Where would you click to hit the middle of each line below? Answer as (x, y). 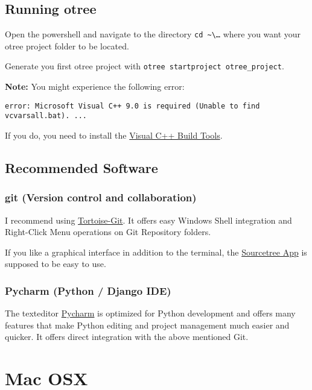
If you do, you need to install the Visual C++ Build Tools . (114, 135)
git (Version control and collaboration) (101, 197)
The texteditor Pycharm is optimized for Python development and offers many (150, 313)
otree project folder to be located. (67, 46)
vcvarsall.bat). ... (46, 116)
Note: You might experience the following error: (95, 86)
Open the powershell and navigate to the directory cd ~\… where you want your (153, 34)
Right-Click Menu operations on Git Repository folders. (108, 232)
